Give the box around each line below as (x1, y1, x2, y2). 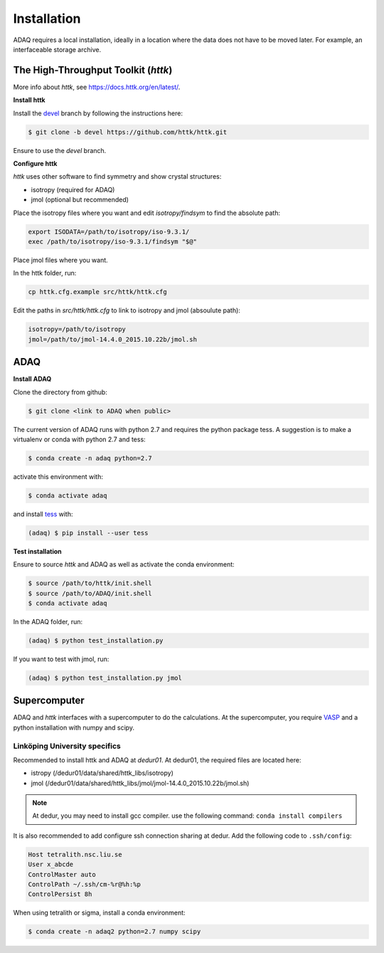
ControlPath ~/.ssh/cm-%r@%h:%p (28, 880, 142, 889)
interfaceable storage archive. (13, 45, 102, 53)
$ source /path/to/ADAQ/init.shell (28, 589, 152, 597)
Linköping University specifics (13, 741, 121, 751)
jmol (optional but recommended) (31, 196, 129, 204)
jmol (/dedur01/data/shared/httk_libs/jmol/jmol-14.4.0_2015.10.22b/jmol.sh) (31, 779, 250, 787)
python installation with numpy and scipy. (13, 723, 135, 732)
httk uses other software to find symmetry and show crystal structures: (13, 172, 222, 181)
